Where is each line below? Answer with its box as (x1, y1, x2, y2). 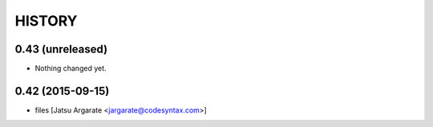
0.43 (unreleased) (14, 42, 108, 56)
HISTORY (14, 12, 78, 30)
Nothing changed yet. (34, 64, 107, 73)
